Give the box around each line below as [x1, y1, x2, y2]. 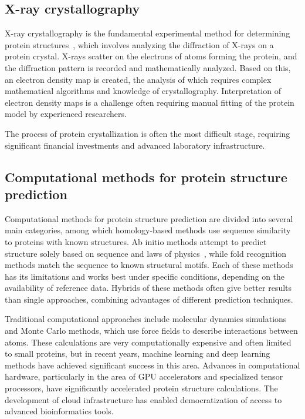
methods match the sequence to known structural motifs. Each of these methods [5, 259, 293, 271]
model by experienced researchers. [5, 108, 127, 120]
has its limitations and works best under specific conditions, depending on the [5, 270, 285, 282]
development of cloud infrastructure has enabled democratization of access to [5, 393, 282, 405]
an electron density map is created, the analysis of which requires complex [5, 73, 272, 85]
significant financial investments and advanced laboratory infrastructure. [5, 139, 265, 151]
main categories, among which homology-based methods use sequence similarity [5, 224, 291, 236]
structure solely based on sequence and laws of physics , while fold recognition [5, 247, 287, 259]
